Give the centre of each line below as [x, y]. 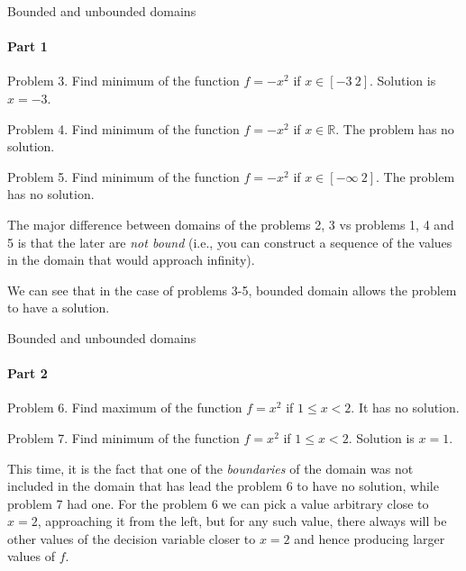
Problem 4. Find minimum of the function [123, 128]
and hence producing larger [370, 538]
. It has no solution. [405, 408]
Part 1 [27, 46]
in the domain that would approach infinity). [131, 260]
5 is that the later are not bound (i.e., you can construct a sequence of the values [230, 242]
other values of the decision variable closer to [132, 538]
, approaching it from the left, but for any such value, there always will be [242, 521]
